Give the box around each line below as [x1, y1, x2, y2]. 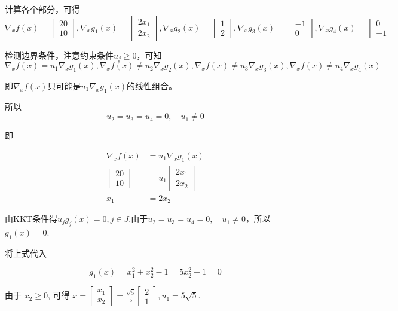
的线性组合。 [127, 79, 177, 92]
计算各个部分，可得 [5, 3, 80, 15]
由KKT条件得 [5, 212, 57, 225]
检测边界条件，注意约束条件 [5, 48, 114, 61]
